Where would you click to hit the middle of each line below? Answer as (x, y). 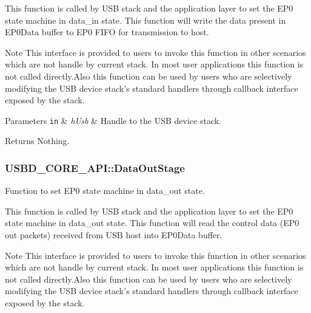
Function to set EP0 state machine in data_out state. (105, 191)
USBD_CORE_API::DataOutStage (95, 167)
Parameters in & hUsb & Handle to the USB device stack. (113, 120)
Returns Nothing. (37, 141)
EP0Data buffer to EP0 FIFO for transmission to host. (107, 32)
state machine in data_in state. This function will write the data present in (145, 20)
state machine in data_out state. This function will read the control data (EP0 (152, 223)
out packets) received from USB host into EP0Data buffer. (114, 235)
